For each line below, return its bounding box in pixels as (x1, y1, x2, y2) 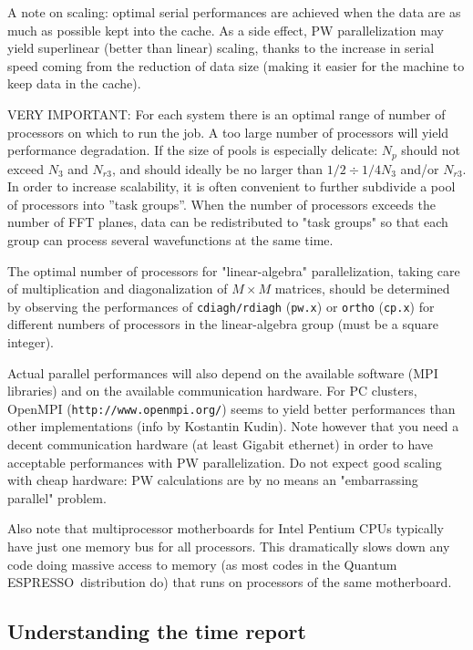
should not (401, 140, 460, 160)
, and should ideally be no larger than (111, 159, 324, 178)
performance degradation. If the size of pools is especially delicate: (7, 140, 378, 160)
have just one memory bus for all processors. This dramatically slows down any (7, 537, 450, 556)
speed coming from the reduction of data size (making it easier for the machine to (7, 56, 465, 75)
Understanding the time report (7, 617, 306, 645)
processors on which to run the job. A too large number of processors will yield (7, 122, 449, 141)
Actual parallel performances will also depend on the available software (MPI (7, 363, 438, 382)
